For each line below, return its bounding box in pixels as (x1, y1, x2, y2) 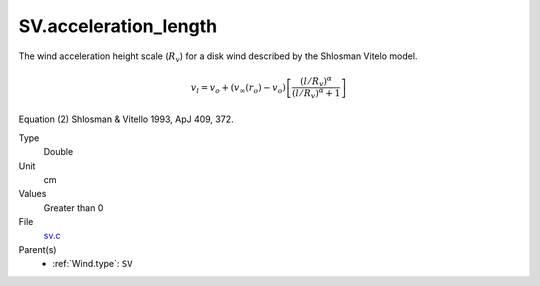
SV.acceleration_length (18, 15, 218, 37)
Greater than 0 (43, 201, 104, 214)
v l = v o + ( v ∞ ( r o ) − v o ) (190, 81, 287, 95)
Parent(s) (18, 243, 57, 255)
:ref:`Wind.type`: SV (52, 258, 133, 270)
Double (43, 146, 74, 158)
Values (18, 188, 47, 200)
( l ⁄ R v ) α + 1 (291, 86, 341, 101)
